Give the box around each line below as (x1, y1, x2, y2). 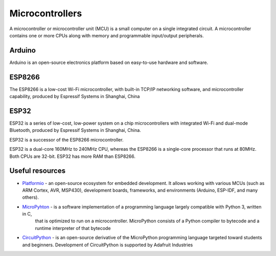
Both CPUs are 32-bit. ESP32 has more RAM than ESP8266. (9, 153, 135, 159)
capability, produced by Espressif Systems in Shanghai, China (9, 94, 140, 100)
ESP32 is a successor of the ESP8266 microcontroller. (9, 136, 124, 143)
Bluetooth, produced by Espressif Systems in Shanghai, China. (9, 127, 142, 133)
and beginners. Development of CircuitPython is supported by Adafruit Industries (22, 242, 193, 248)
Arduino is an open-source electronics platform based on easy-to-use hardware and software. (9, 59, 209, 65)
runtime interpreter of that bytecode (35, 225, 111, 231)
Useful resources (9, 167, 66, 175)
